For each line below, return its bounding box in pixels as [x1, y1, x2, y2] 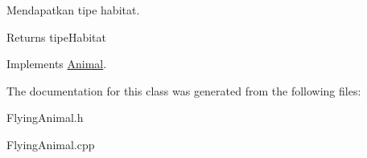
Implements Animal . [6, 55, 107, 72]
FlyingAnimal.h [6, 109, 84, 126]
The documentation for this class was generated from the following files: [6, 82, 361, 99]
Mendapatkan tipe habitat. [6, 2, 140, 18]
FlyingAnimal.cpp [6, 136, 95, 152]
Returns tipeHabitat [6, 28, 107, 45]
